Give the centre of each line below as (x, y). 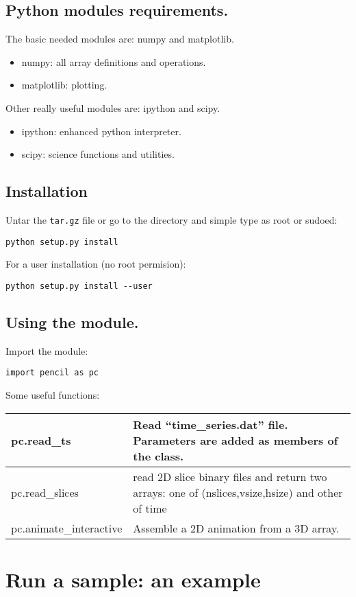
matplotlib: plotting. (64, 85)
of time (150, 508)
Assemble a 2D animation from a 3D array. (236, 528)
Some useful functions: (53, 394)
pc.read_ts (41, 440)
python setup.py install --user (79, 286)
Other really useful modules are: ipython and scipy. (113, 107)
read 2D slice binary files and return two (230, 476)
